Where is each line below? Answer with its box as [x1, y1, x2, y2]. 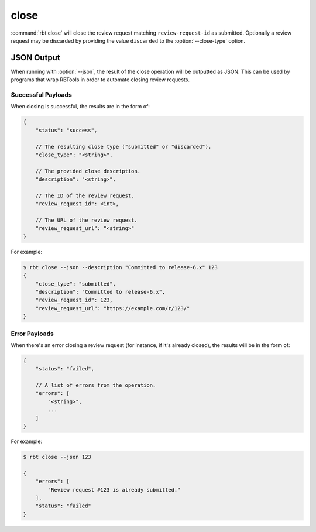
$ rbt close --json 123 [23, 454, 92, 460]
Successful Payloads [11, 91, 73, 99]
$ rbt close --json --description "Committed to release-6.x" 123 [23, 264, 218, 270]
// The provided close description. [35, 167, 140, 174]
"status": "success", [35, 126, 98, 133]
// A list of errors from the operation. [35, 382, 156, 389]
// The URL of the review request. [35, 217, 138, 224]
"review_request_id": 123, [35, 297, 114, 304]
